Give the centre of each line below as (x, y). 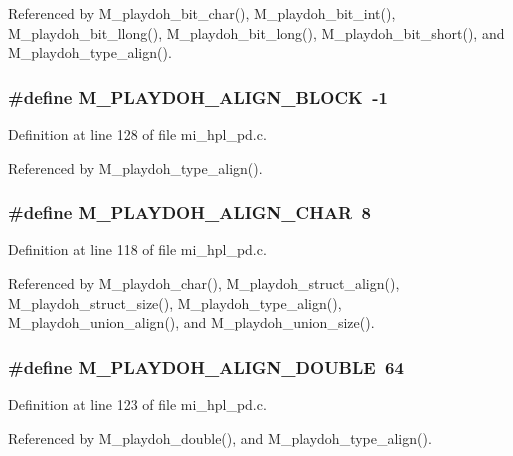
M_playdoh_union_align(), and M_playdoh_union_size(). (191, 322)
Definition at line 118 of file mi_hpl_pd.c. (137, 249)
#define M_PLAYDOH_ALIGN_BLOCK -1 (198, 96)
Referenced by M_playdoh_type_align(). (135, 167)
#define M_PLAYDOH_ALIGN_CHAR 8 (190, 212)
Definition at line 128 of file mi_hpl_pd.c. (137, 134)
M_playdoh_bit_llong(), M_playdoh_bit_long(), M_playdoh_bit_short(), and (256, 32)
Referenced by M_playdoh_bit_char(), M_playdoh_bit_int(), (202, 13)
